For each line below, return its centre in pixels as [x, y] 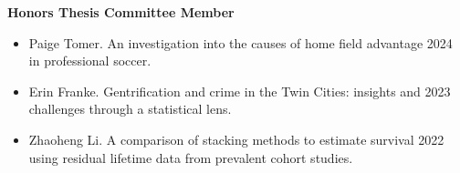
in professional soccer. [90, 61]
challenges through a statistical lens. [130, 109]
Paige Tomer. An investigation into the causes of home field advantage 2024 [240, 42]
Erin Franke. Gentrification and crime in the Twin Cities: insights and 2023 [240, 91]
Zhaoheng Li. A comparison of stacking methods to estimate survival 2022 [236, 139]
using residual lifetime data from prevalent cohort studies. [191, 157]
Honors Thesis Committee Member [121, 12]
